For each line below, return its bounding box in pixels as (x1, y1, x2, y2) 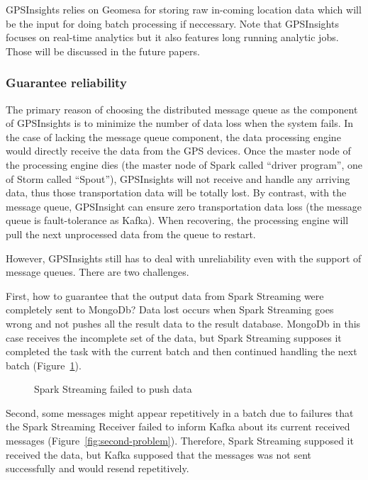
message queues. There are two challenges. (6, 264, 189, 279)
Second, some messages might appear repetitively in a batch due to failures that (6, 405, 354, 420)
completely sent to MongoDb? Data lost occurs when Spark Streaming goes (6, 302, 334, 317)
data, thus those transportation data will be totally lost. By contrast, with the (6, 185, 347, 200)
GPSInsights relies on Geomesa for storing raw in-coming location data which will (6, 2, 362, 16)
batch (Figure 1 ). (6, 357, 82, 372)
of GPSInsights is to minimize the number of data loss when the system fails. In (6, 116, 354, 130)
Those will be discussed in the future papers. (6, 43, 200, 58)
